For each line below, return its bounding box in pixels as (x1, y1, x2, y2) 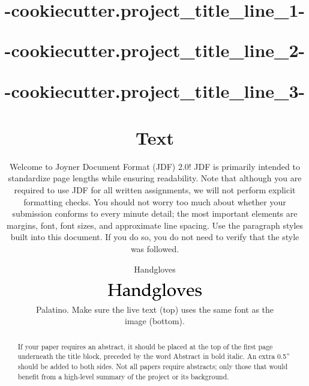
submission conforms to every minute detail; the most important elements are (12, 207, 298, 220)
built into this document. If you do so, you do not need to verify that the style (10, 231, 299, 243)
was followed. (130, 243, 179, 255)
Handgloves (134, 262, 176, 275)
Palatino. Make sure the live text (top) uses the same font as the (35, 303, 274, 315)
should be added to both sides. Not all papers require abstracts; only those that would (17, 361, 288, 372)
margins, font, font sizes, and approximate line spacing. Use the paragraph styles (6, 219, 304, 231)
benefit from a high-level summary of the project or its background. (17, 371, 229, 381)
